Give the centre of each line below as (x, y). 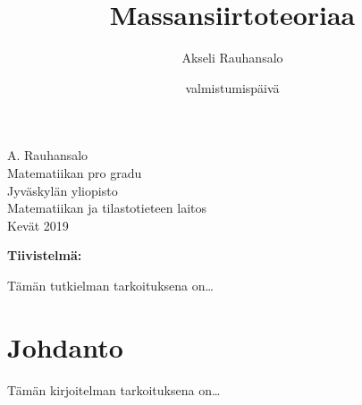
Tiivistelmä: (45, 255)
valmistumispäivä (232, 87)
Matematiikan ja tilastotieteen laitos (107, 208)
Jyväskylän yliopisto (63, 190)
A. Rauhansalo (48, 155)
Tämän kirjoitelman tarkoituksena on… (114, 389)
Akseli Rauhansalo (232, 58)
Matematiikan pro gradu (75, 172)
